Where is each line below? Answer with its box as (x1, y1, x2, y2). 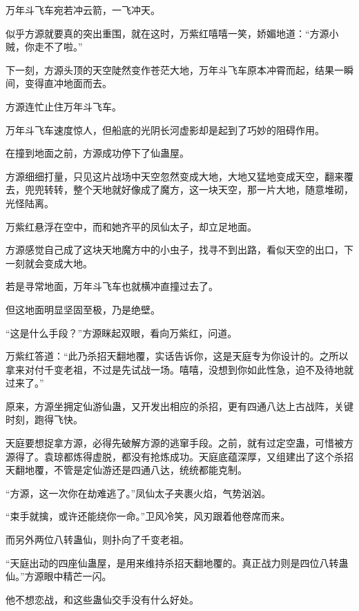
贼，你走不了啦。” (6, 39, 83, 54)
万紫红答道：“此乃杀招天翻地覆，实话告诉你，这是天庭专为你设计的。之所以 (6, 349, 349, 363)
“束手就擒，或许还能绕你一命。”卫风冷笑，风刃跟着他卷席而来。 (6, 509, 291, 523)
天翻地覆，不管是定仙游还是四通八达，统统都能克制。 (6, 463, 247, 477)
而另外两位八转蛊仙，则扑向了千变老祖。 (6, 532, 189, 547)
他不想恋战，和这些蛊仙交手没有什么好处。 (6, 592, 199, 606)
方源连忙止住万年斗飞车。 (6, 99, 122, 113)
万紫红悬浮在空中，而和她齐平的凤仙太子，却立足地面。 (6, 219, 257, 233)
